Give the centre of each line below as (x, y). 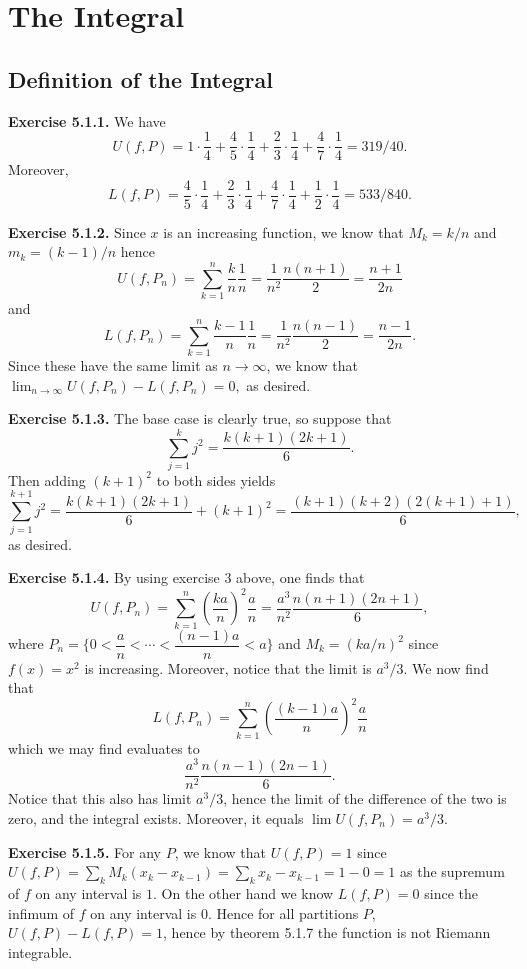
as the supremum (452, 871)
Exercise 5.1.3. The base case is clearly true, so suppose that (200, 418)
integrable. (40, 951)
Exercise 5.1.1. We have (87, 120)
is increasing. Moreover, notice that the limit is (228, 667)
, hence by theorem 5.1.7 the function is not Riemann (327, 932)
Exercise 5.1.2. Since (77, 231)
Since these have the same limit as (113, 364)
